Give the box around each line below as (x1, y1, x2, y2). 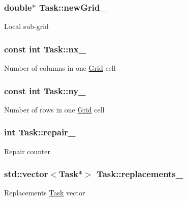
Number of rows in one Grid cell (4, 104, 105, 114)
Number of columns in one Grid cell (4, 63, 116, 73)
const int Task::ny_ (4, 84, 86, 97)
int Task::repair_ (4, 126, 76, 138)
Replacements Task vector (4, 187, 85, 198)
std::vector (4, 167, 48, 180)
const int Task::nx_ (4, 42, 86, 55)
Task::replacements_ (97, 167, 183, 180)
